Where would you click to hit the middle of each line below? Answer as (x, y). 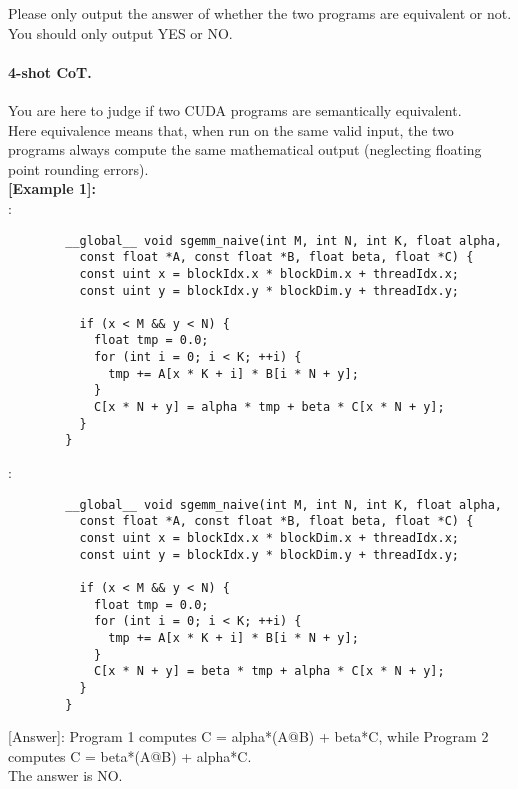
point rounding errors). (78, 168)
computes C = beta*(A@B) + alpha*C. (130, 755)
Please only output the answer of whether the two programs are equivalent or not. (260, 13)
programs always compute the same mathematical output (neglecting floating (245, 149)
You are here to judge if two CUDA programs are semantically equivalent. (235, 109)
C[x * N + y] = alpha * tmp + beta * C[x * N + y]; (269, 407)
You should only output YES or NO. (120, 32)
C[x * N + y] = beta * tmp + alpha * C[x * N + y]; (269, 671)
